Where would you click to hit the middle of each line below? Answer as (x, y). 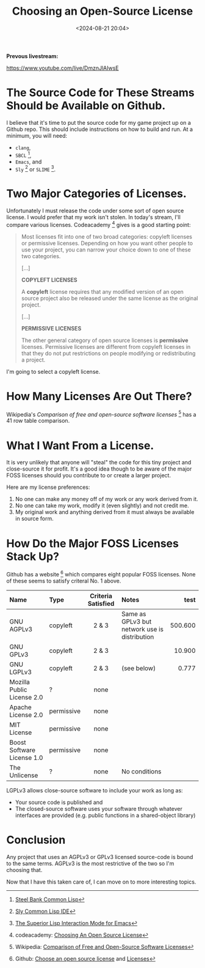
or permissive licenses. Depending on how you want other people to (107, 243)
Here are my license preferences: (48, 487)
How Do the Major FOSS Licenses (92, 543)
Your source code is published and (59, 802)
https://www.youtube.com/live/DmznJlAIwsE (63, 68)
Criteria (101, 596)
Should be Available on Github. (86, 106)
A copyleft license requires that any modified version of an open (103, 291)
